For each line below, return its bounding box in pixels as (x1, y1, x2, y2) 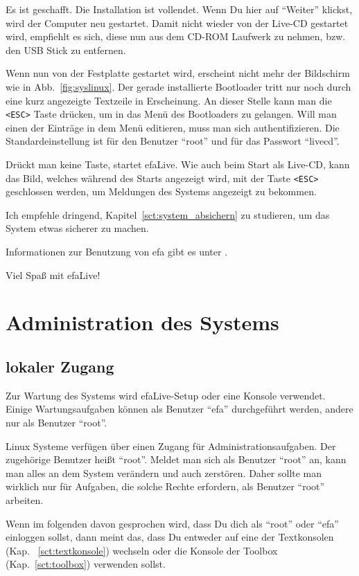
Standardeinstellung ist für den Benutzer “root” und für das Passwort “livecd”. (6, 134, 340, 148)
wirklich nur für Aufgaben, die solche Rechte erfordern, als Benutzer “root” (6, 479, 325, 494)
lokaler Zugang (6, 355, 114, 377)
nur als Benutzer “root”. (6, 415, 107, 429)
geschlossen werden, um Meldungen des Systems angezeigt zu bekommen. (6, 184, 317, 199)
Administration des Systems (6, 308, 279, 336)
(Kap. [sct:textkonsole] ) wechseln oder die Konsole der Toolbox (6, 543, 278, 557)
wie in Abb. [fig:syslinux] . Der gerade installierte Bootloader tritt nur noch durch (6, 79, 351, 93)
